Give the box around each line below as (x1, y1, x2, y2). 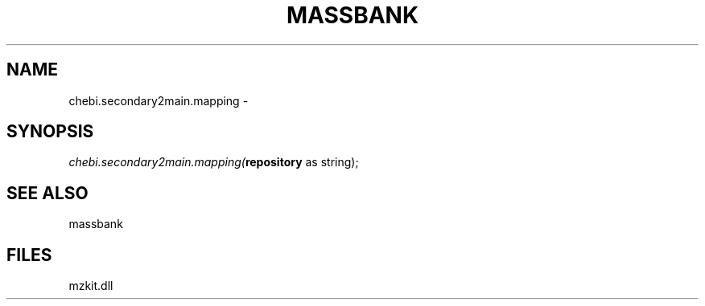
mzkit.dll (68, 279, 113, 293)
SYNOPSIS (6, 121, 94, 142)
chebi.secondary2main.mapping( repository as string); (68, 155, 359, 169)
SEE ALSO (6, 182, 89, 203)
